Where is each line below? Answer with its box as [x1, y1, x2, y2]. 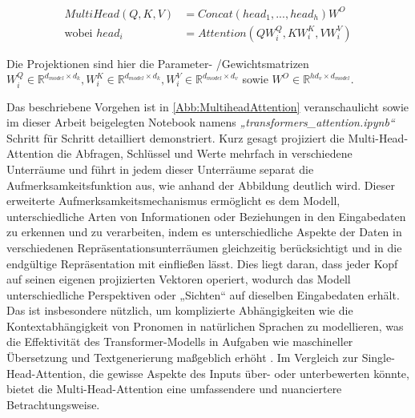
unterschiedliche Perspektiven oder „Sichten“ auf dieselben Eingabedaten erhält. [6, 286, 400, 303]
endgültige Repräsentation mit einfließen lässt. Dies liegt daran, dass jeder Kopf [6, 255, 398, 271]
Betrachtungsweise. [6, 396, 100, 412]
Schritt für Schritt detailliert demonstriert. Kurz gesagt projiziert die [6, 129, 344, 146]
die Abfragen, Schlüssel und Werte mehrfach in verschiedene [57, 145, 353, 162]
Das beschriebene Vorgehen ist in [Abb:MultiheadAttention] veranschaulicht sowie [6, 98, 409, 115]
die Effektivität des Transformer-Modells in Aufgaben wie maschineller [6, 333, 353, 350]
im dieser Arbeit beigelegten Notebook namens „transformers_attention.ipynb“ [6, 114, 395, 131]
